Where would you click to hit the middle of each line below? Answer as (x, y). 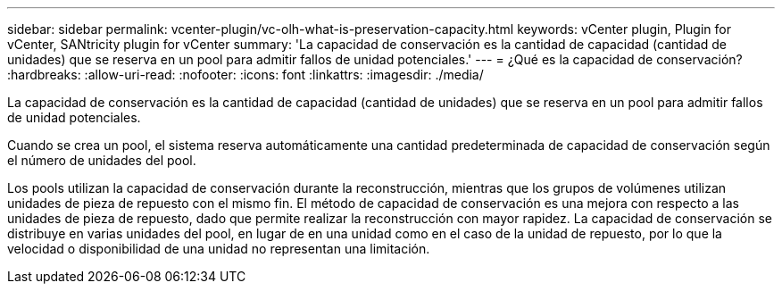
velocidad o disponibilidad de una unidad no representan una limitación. (219, 249)
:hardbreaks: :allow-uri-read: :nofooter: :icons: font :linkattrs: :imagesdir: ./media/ (245, 75)
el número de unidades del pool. (102, 160)
